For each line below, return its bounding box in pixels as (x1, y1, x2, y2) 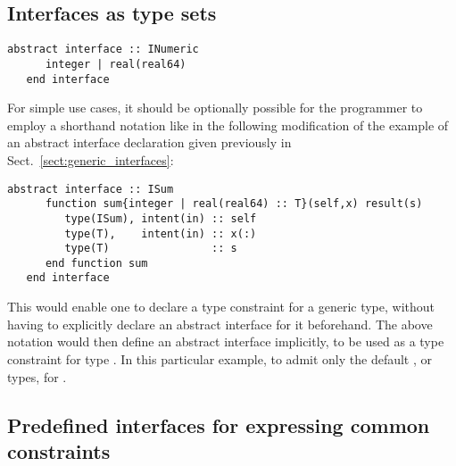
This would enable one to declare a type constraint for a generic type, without (7, 297, 435, 316)
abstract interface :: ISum (7, 182, 174, 196)
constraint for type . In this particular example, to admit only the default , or (7, 349, 432, 368)
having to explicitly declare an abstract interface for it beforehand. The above (7, 314, 433, 333)
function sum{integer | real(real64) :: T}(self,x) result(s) (45, 197, 423, 211)
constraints (7, 437, 111, 464)
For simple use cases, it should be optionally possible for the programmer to (7, 98, 423, 117)
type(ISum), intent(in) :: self (64, 212, 257, 225)
